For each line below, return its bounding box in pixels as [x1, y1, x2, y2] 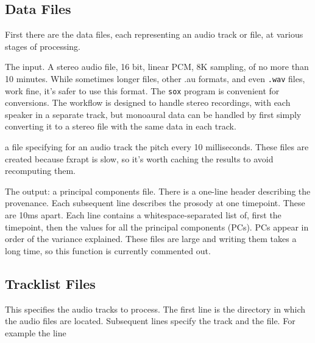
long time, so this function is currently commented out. [5, 244, 211, 257]
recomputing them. [5, 164, 76, 177]
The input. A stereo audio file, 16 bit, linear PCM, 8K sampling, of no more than [5, 60, 309, 73]
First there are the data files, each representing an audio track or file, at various [5, 28, 303, 41]
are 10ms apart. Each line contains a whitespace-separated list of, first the [5, 209, 281, 221]
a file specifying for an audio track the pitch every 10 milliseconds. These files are [5, 140, 309, 153]
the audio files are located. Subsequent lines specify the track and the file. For [5, 314, 296, 327]
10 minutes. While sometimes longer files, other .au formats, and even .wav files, [5, 72, 305, 85]
